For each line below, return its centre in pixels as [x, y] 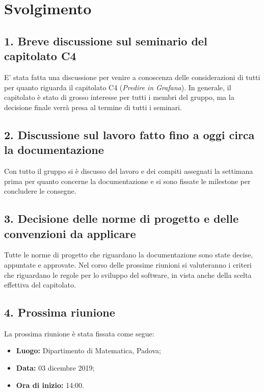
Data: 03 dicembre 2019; [55, 368]
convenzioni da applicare [70, 233]
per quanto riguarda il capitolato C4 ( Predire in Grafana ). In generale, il [118, 87]
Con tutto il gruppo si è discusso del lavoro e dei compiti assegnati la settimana [129, 171]
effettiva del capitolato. [40, 285]
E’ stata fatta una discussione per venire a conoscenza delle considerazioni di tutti [132, 77]
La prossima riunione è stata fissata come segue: [79, 333]
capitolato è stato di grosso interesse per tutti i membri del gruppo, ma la [119, 97]
